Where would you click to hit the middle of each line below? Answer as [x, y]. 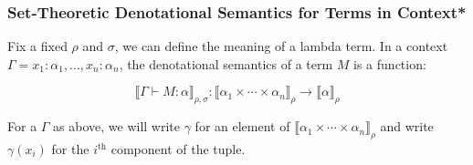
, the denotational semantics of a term [226, 63]
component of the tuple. [178, 149]
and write [407, 126]
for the [70, 149]
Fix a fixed [37, 46]
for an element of [242, 126]
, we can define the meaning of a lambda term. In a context [281, 46]
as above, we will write [117, 126]
